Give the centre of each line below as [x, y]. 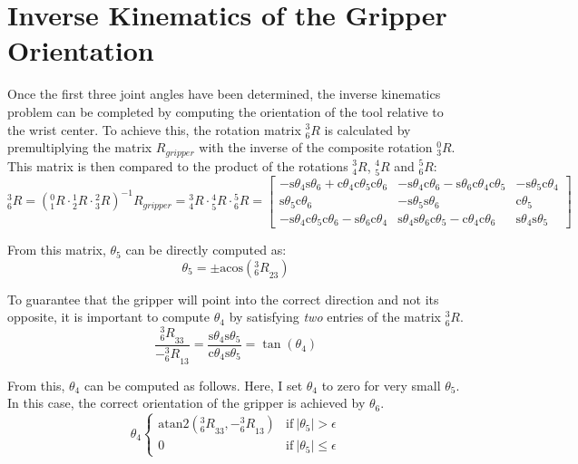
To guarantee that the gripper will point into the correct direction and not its [223, 299]
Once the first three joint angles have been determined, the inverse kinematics [224, 94]
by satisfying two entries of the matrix [335, 317]
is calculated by [367, 129]
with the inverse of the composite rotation [316, 147]
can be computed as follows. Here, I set [193, 385]
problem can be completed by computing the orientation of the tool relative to [225, 111]
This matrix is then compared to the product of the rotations [178, 165]
